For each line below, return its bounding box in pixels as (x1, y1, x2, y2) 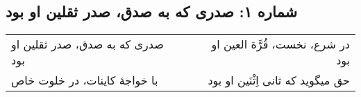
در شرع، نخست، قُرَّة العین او (211, 36, 350, 53)
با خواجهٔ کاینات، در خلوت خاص (11, 72, 158, 89)
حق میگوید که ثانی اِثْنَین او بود (208, 72, 350, 89)
